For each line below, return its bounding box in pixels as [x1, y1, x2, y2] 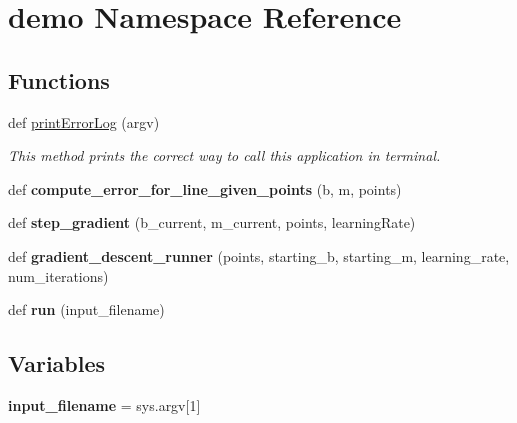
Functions [8, 64, 110, 95]
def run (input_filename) [8, 299, 165, 320]
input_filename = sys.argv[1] [8, 394, 201, 415]
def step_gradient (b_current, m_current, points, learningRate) [8, 212, 416, 233]
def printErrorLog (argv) [8, 111, 160, 132]
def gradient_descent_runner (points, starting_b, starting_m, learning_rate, [8, 245, 510, 266]
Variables [8, 348, 106, 379]
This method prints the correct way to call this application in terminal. [8, 145, 441, 166]
